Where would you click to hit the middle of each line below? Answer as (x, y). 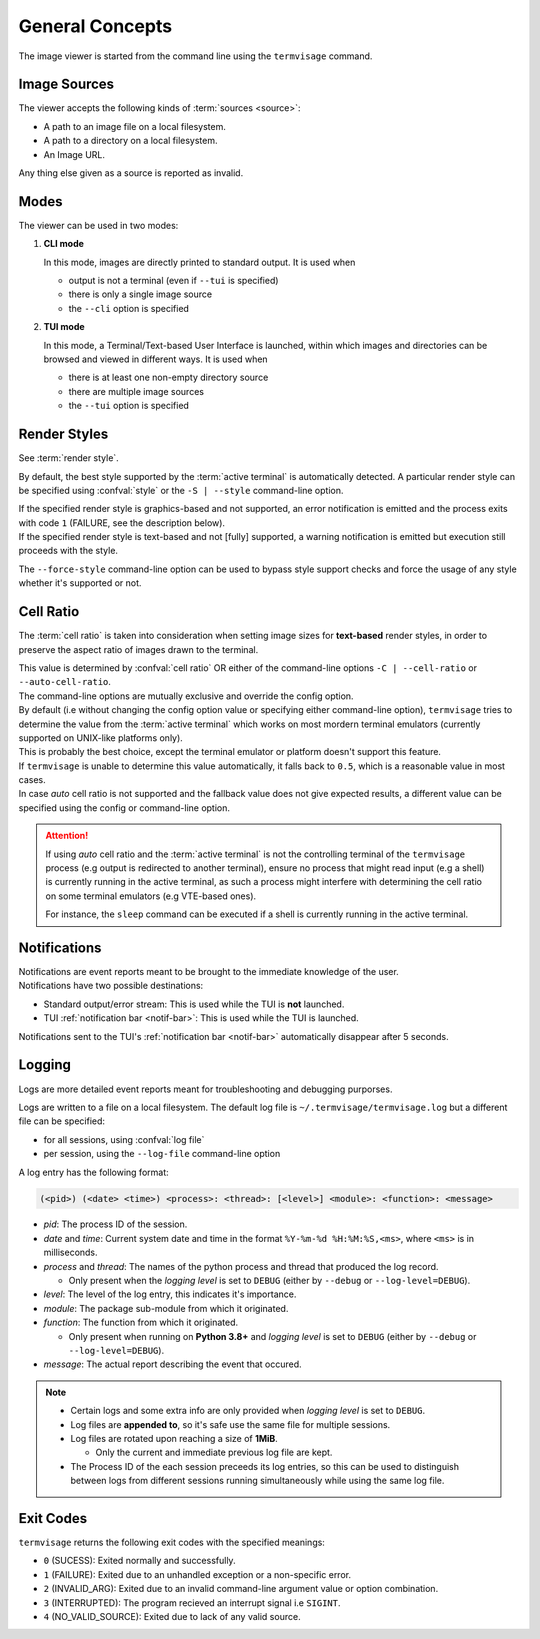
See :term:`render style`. (68, 458)
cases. (32, 780)
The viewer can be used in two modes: (98, 225)
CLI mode (64, 244)
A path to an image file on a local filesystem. (135, 126)
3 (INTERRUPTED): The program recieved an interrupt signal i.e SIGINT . (192, 1602)
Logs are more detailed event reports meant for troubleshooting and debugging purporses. (205, 1089)
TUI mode (64, 327)
